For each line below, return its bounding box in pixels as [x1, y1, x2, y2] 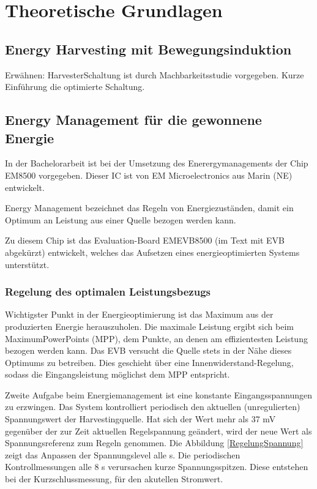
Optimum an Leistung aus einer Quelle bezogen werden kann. [5, 213, 236, 226]
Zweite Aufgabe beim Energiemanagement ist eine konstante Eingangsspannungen [5, 388, 313, 401]
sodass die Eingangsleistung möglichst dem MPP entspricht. [5, 368, 230, 381]
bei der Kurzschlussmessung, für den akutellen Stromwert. [5, 472, 223, 485]
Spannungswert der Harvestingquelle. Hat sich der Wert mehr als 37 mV [5, 412, 276, 425]
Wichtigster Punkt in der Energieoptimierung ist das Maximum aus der [5, 308, 274, 321]
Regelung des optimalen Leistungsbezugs [5, 284, 211, 299]
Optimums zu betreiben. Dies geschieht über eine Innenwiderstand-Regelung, [5, 356, 294, 368]
